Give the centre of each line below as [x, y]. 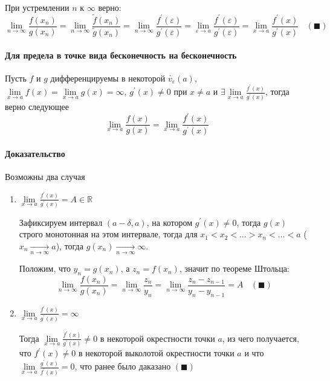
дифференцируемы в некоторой [108, 78]
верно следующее [37, 107]
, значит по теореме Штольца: [234, 268]
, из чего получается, [260, 338]
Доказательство [35, 153]
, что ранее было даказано [123, 366]
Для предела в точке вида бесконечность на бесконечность [121, 55]
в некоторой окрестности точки [157, 338]
